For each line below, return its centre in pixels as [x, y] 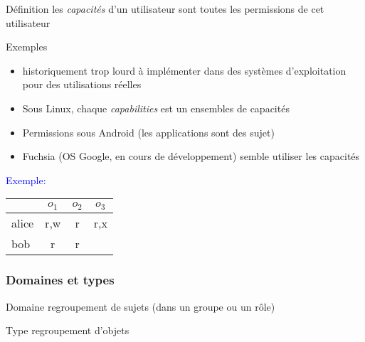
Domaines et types [60, 280]
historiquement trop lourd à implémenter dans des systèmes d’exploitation [184, 70]
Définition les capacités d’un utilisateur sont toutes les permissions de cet [165, 9]
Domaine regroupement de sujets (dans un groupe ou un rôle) [141, 306]
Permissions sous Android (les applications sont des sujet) [148, 132]
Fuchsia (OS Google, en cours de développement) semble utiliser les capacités [191, 156]
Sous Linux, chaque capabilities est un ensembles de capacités [156, 108]
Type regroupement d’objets [68, 330]
